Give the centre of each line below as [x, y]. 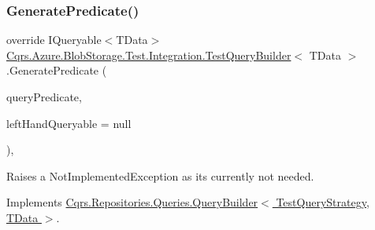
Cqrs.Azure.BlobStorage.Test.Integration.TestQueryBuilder [149, 55]
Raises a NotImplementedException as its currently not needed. [160, 175]
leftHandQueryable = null [69, 123]
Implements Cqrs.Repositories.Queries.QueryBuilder [132, 202]
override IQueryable [54, 40]
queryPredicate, [44, 97]
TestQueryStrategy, [323, 202]
